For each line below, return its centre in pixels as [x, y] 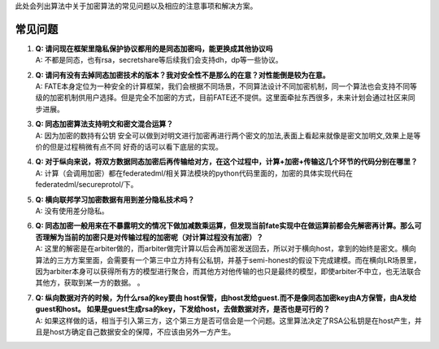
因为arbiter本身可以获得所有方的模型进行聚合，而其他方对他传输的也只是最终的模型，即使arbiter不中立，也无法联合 [228, 271]
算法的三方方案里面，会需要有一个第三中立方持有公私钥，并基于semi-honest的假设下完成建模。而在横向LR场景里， [228, 260]
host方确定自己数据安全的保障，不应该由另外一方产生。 [142, 332]
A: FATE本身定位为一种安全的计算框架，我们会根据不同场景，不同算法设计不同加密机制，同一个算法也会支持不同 [223, 86]
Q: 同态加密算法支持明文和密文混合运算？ [104, 124]
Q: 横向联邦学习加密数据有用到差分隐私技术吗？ [115, 199]
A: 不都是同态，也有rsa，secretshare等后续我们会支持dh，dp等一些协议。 [159, 60]
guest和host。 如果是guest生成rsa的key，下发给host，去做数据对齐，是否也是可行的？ [183, 309]
